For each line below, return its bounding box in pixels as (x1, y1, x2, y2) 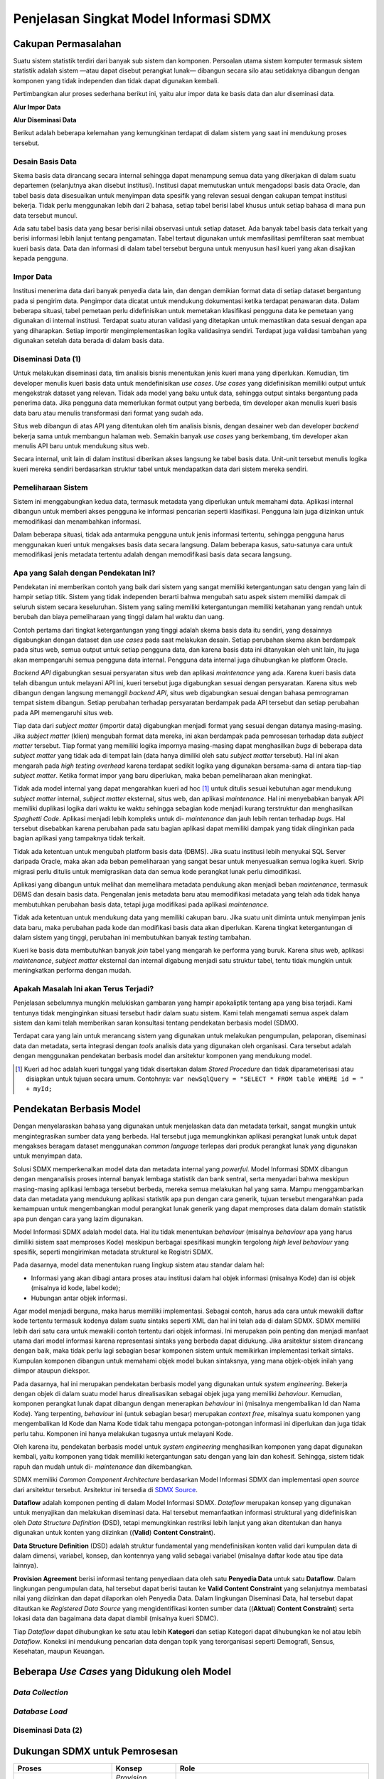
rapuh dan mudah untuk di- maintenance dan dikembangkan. (13, 1462, 193, 1471)
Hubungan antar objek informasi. (31, 1294, 127, 1302)
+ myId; (26, 1085, 53, 1093)
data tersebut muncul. (13, 211, 78, 220)
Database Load (13, 1706, 68, 1716)
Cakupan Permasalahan (13, 38, 122, 50)
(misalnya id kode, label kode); (31, 1284, 121, 1292)
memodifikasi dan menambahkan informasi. (13, 517, 142, 526)
